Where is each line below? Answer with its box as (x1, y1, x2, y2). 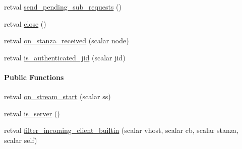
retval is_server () (4, 108, 60, 118)
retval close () (4, 18, 46, 29)
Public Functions (4, 71, 64, 82)
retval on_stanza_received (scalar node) (4, 35, 129, 46)
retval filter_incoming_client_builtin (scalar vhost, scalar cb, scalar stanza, (4, 125, 238, 135)
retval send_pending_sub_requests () (4, 2, 122, 12)
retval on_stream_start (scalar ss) (4, 91, 111, 102)
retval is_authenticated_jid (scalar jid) (4, 52, 126, 62)
